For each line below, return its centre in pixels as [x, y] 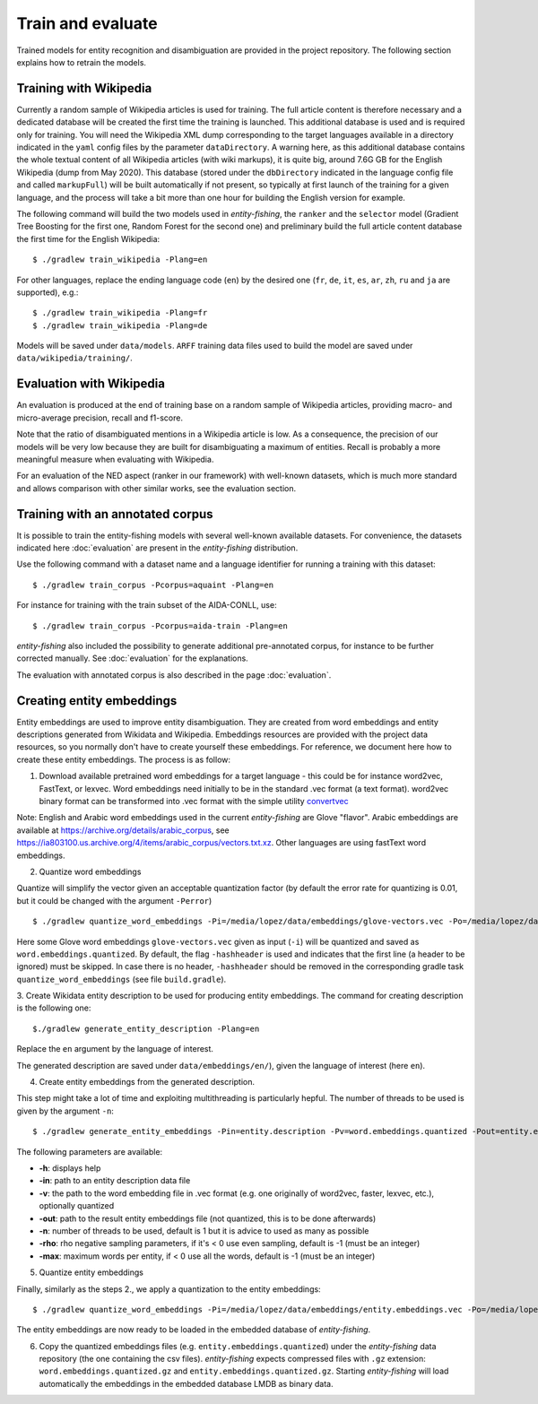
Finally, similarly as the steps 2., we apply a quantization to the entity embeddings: [169, 1289]
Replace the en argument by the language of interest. [115, 1049]
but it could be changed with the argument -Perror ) [114, 900]
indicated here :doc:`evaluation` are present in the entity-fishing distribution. [157, 548]
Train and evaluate [87, 23]
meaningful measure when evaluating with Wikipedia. [115, 459]
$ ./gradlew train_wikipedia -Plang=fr [120, 313]
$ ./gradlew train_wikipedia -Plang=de [120, 325]
